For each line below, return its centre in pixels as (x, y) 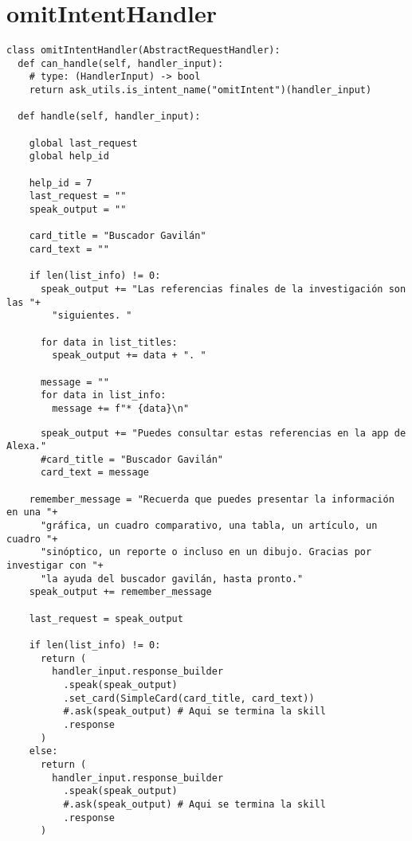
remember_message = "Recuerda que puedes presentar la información (212, 499)
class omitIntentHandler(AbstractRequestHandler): (143, 51)
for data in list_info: (103, 395)
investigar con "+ (55, 566)
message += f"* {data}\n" (121, 408)
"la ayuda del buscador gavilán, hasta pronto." (172, 579)
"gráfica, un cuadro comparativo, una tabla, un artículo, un (209, 526)
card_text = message (94, 473)
